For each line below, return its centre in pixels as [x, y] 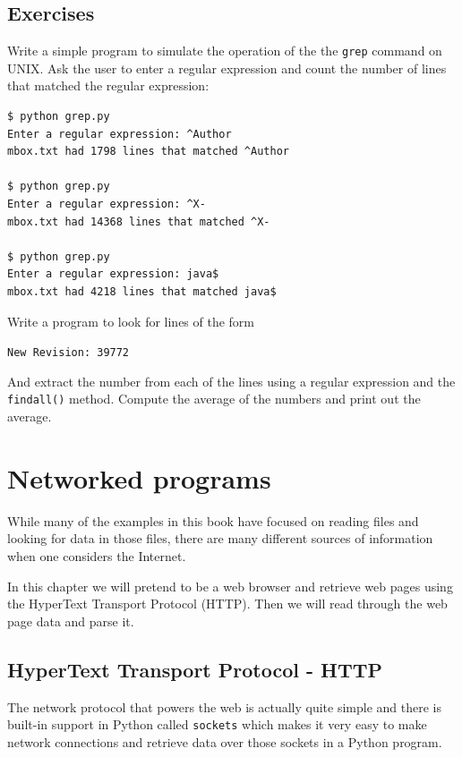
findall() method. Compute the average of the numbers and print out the [214, 399]
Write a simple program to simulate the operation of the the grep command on [225, 51]
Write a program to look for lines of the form [131, 321]
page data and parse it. [71, 621]
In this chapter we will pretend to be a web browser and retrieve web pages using [230, 586]
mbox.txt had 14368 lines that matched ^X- [139, 221]
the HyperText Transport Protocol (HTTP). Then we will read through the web [227, 604]
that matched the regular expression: [108, 85]
